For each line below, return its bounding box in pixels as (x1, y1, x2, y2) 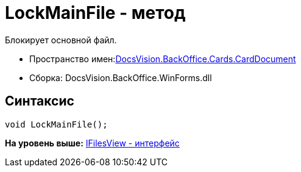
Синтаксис (5, 93, 74, 109)
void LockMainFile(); (5, 119, 108, 129)
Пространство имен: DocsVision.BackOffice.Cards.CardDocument (29, 53, 296, 64)
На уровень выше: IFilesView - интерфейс (5, 137, 180, 148)
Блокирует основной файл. (5, 34, 117, 45)
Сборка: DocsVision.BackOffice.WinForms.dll (29, 72, 212, 83)
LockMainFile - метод (5, 2, 186, 23)
